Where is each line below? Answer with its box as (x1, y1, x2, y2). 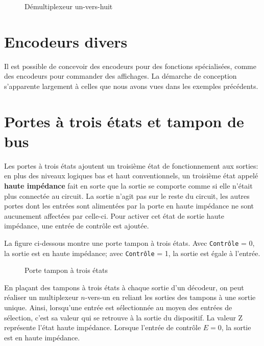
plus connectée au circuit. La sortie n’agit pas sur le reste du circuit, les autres (4, 190, 250, 201)
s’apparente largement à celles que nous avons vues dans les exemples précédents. (4, 80, 258, 91)
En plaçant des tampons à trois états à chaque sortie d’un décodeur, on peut (4, 282, 244, 292)
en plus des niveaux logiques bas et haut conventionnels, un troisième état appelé (4, 170, 258, 181)
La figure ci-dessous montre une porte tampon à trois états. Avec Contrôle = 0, (4, 237, 255, 248)
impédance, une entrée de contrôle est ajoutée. (4, 220, 149, 231)
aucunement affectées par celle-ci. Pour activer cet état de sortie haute (4, 210, 224, 221)
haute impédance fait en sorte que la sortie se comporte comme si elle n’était (4, 180, 253, 191)
